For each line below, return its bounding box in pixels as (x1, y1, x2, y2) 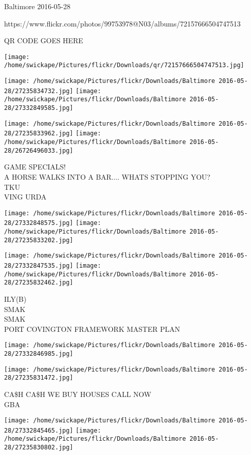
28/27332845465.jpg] (4, 426, 74, 434)
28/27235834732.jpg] (4, 87, 74, 95)
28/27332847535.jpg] (4, 262, 74, 269)
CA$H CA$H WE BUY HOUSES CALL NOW (4, 388, 151, 399)
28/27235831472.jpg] (4, 374, 74, 382)
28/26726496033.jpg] (4, 147, 74, 154)
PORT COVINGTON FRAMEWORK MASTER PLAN (4, 323, 180, 334)
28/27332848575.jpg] (4, 219, 74, 227)
